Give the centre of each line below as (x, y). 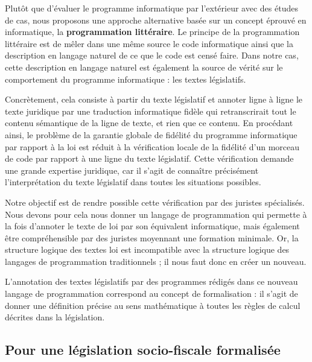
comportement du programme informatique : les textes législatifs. (126, 79)
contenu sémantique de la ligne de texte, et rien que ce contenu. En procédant (149, 123)
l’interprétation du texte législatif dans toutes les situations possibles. (133, 182)
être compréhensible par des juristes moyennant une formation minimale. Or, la (152, 237)
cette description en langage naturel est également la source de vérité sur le (144, 67)
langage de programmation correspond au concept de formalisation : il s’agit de (151, 294)
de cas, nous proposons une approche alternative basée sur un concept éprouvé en (156, 20)
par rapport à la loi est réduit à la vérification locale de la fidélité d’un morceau (152, 146)
